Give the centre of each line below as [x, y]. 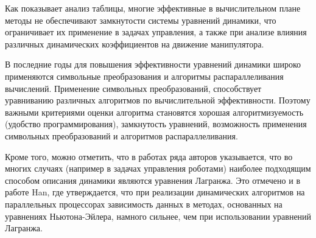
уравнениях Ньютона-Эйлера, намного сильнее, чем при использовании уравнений [158, 216]
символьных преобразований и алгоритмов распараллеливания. [121, 135]
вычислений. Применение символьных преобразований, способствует [133, 88]
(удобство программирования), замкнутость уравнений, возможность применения [156, 124]
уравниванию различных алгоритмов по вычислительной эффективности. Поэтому [158, 100]
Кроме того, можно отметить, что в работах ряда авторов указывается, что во [149, 156]
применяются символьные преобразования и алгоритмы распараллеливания [144, 76]
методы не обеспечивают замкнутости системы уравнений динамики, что [141, 20]
